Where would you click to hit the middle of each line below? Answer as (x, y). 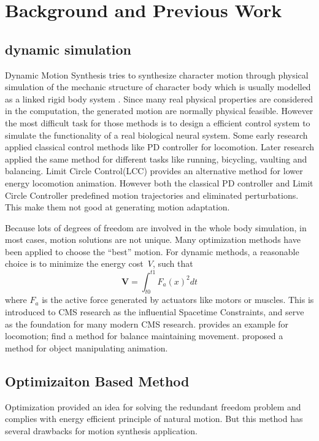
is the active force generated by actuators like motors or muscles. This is (178, 300)
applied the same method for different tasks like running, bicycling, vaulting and (156, 159)
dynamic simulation (68, 49)
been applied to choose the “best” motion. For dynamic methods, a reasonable (152, 251)
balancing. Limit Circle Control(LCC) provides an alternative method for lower (154, 171)
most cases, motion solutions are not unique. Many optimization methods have (153, 240)
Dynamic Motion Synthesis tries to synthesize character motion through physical (157, 75)
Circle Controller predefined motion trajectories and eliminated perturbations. (152, 195)
